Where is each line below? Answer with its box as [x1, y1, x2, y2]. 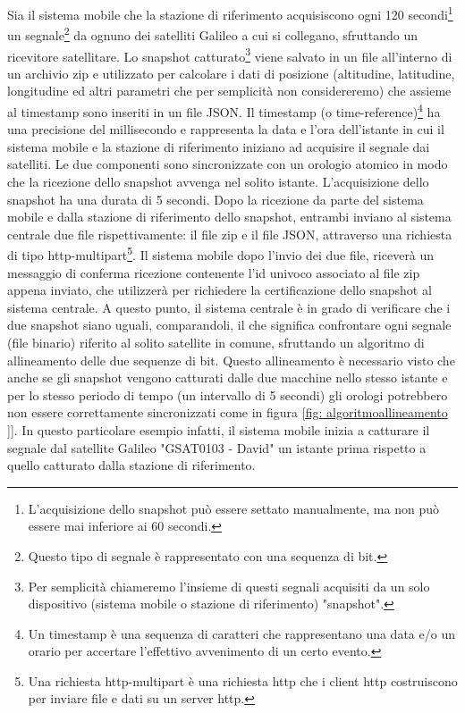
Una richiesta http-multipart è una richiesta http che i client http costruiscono [28, 671, 458, 690]
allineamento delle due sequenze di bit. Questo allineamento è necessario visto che [7, 350, 455, 369]
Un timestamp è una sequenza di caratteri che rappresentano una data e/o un [28, 624, 455, 642]
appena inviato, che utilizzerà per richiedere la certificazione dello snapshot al [7, 281, 432, 299]
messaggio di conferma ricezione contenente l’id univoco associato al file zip [7, 263, 420, 281]
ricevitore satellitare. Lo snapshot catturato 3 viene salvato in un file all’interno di [7, 44, 452, 65]
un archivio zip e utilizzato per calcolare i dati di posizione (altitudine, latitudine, [7, 63, 455, 82]
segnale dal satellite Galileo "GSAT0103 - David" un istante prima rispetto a [7, 438, 427, 457]
